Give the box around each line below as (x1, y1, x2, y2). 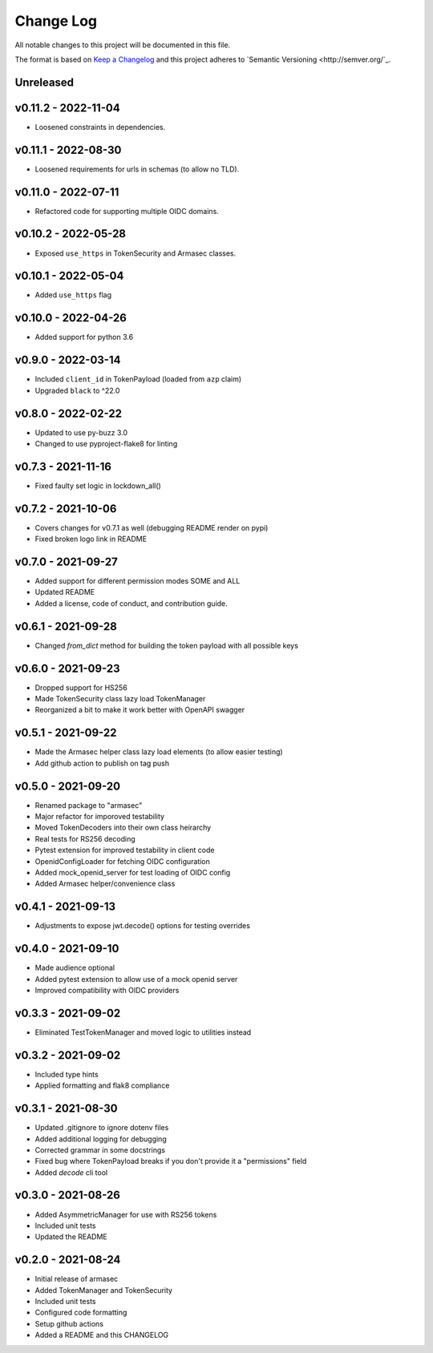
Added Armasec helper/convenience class (34, 878, 176, 889)
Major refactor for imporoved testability (34, 812, 164, 822)
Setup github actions (34, 1319, 104, 1328)
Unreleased (14, 75, 75, 89)
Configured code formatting (34, 1307, 127, 1318)
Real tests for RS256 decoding (34, 834, 136, 843)
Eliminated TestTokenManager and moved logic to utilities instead (34, 1027, 252, 1037)
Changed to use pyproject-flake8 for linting (34, 438, 178, 448)
